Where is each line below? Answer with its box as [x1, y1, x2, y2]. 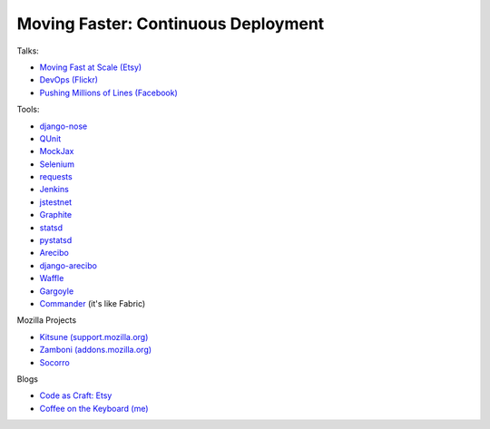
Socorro [39, 356, 70, 367]
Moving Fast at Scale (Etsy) [39, 62, 142, 73]
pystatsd [39, 235, 73, 246]
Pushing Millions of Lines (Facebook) [39, 87, 179, 98]
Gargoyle [39, 286, 74, 297]
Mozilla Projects [16, 315, 77, 326]
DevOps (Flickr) [39, 74, 99, 85]
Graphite [39, 210, 73, 220]
